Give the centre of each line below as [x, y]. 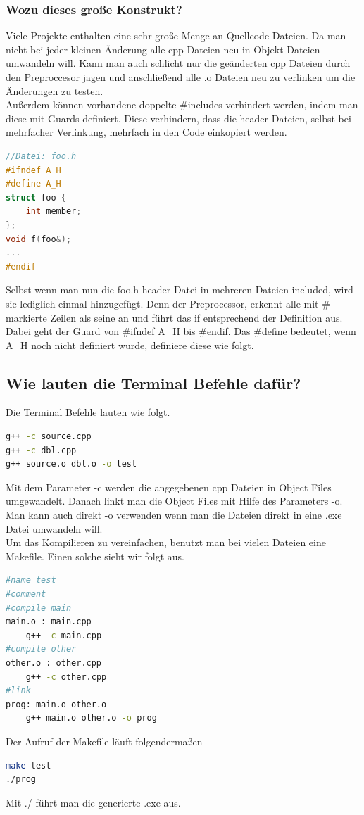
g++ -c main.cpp [64, 635]
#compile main [39, 608]
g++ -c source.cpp [49, 437]
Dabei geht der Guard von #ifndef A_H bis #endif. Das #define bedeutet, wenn [181, 331]
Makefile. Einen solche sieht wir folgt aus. [95, 556]
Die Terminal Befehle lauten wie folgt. [88, 412]
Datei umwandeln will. [54, 528]
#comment [26, 594]
